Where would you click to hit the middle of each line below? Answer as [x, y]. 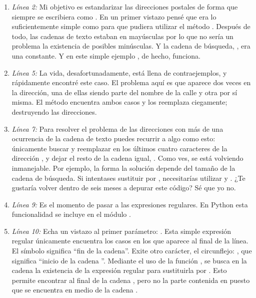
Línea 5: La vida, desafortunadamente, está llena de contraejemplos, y [119, 72]
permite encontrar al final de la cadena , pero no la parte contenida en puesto [131, 280]
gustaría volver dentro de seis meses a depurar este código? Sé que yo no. [124, 188]
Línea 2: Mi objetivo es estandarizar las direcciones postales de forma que [125, 7]
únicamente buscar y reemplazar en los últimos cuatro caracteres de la [119, 148]
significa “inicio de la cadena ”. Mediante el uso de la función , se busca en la [129, 260]
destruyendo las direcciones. [54, 111]
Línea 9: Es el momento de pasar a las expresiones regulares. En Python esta [130, 204]
